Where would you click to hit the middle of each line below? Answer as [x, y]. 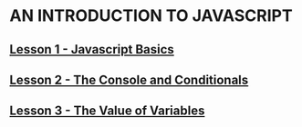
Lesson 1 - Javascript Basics [92, 49]
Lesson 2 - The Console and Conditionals [129, 79]
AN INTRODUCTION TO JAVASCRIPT [151, 16]
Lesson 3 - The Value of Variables [107, 111]
